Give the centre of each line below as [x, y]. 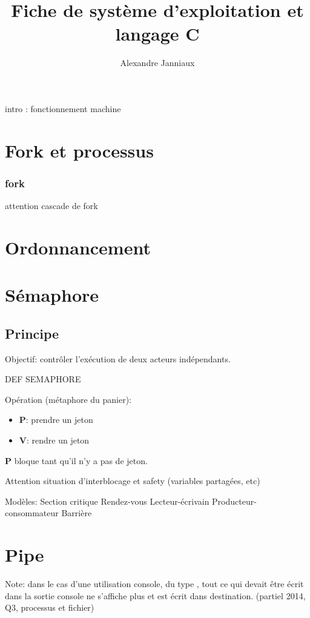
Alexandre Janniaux [157, 63]
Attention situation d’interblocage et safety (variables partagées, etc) [133, 481]
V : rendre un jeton [54, 440]
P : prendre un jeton [56, 420]
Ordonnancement [78, 247]
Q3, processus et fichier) [50, 607]
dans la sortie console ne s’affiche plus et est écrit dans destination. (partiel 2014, [155, 595]
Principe [32, 333]
